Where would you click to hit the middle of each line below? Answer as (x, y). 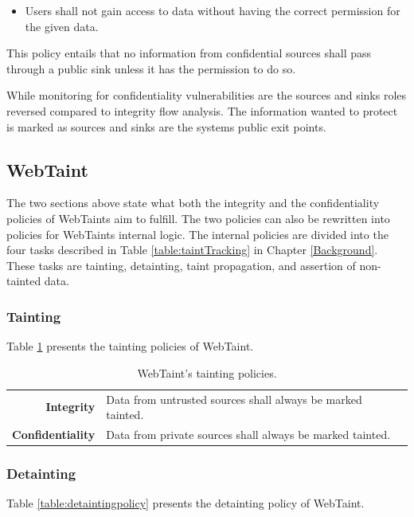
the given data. (62, 26)
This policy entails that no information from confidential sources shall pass (189, 53)
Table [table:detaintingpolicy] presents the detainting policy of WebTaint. (186, 503)
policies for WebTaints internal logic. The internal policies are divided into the (197, 234)
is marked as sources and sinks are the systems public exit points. (166, 126)
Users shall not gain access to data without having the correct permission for (213, 10)
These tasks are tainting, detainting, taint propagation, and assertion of (181, 265)
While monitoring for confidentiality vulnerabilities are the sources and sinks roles (207, 95)
